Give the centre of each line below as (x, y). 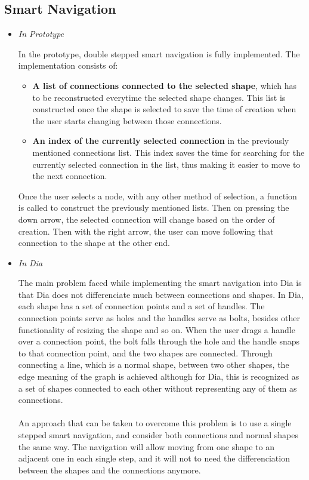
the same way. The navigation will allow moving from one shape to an (146, 446)
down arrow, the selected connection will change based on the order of (146, 219)
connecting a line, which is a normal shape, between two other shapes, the (154, 364)
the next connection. (70, 176)
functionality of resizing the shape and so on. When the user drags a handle (157, 329)
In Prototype (41, 34)
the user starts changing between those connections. (127, 120)
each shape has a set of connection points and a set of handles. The (141, 306)
